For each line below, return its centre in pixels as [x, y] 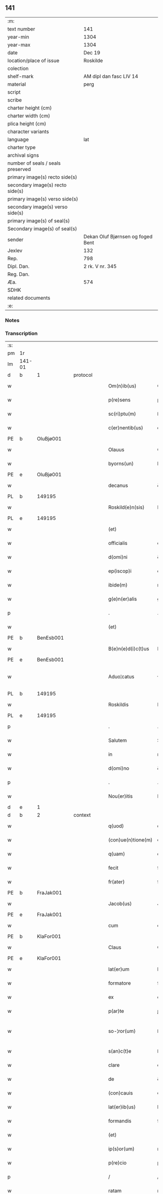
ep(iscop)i [120, 571]
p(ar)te [116, 1011]
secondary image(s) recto [37, 185]
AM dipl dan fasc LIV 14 [111, 76]
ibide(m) [118, 585]
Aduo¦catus [122, 677]
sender [16, 239]
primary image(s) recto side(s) [42, 177]
